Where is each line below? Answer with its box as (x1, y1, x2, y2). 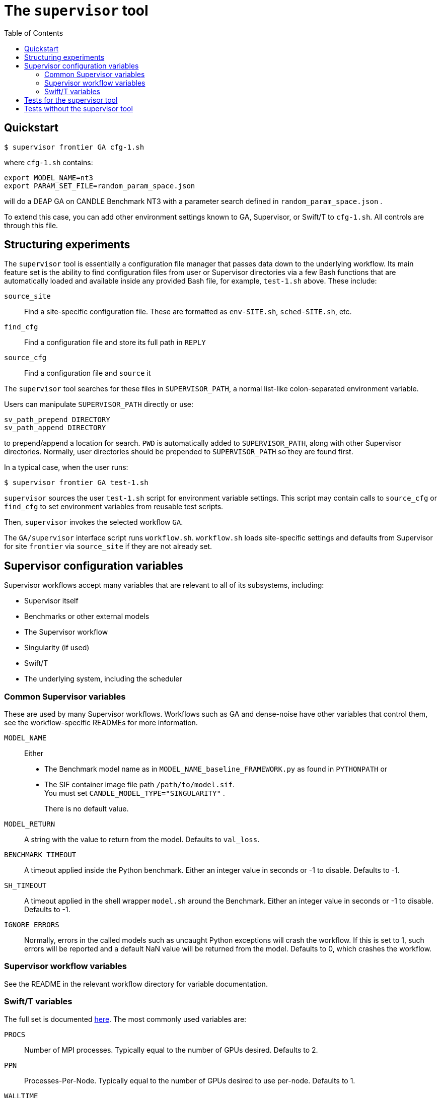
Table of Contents (4, 28, 63, 37)
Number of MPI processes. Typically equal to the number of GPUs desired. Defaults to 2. (24, 1045, 318, 1054)
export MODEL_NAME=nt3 (4, 173, 94, 182)
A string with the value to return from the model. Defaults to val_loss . (24, 835, 260, 844)
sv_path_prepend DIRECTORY (4, 416, 110, 424)
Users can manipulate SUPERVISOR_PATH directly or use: (4, 400, 194, 409)
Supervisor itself (24, 596, 79, 605)
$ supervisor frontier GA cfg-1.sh (4, 143, 144, 151)
